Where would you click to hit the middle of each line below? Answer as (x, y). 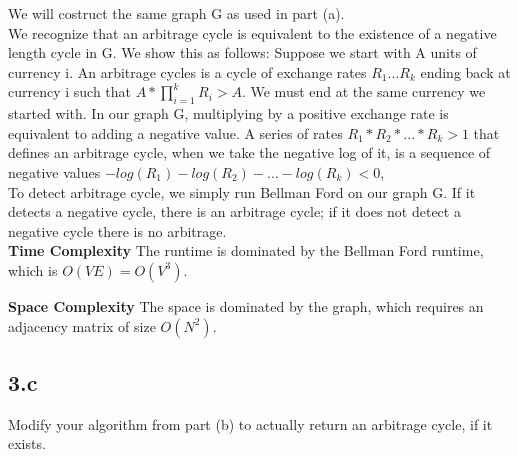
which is (33, 269)
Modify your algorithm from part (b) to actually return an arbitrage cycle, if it (250, 423)
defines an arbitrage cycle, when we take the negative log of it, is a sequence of (249, 152)
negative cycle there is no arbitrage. (117, 230)
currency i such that (70, 91)
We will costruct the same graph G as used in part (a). (176, 13)
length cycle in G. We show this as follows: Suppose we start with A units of (242, 52)
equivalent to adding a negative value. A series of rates (175, 132)
